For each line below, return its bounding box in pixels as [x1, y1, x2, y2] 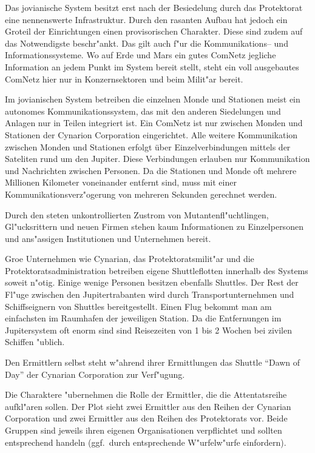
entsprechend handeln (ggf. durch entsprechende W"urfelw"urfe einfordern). [5, 435, 286, 448]
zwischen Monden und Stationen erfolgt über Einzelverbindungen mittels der [5, 140, 291, 153]
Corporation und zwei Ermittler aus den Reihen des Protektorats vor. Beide [5, 412, 288, 424]
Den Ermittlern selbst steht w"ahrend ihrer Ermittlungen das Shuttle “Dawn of [5, 356, 300, 369]
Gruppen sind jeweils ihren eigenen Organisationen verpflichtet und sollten [5, 424, 282, 436]
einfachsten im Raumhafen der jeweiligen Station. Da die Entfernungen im [5, 312, 282, 324]
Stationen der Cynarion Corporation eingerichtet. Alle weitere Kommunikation [5, 128, 298, 141]
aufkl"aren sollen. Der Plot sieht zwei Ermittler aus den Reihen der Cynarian [5, 400, 291, 412]
